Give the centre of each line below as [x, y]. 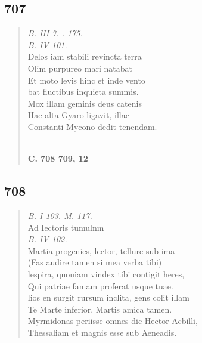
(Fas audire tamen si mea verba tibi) [95, 262]
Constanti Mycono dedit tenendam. [92, 126]
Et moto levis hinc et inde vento [86, 80]
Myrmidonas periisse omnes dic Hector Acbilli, [113, 321]
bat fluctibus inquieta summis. [83, 92]
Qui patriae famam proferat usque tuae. [100, 285]
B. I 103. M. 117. [60, 215]
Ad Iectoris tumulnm [66, 227]
